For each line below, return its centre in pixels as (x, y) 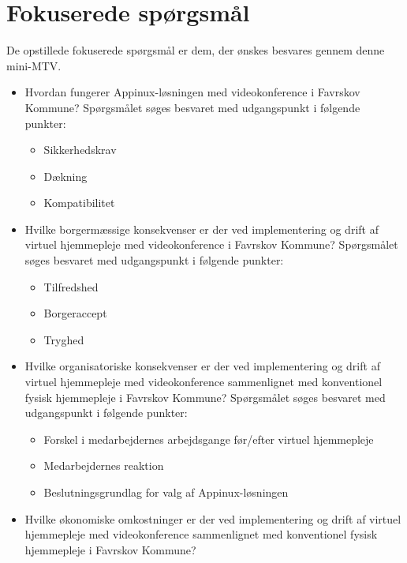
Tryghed (64, 339)
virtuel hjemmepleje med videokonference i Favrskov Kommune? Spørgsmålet (211, 244)
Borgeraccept (75, 313)
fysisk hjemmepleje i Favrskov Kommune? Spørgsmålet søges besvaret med (205, 397)
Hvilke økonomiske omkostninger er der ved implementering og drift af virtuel (213, 518)
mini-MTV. (34, 65)
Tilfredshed (71, 286)
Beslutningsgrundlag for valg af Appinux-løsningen (166, 492)
